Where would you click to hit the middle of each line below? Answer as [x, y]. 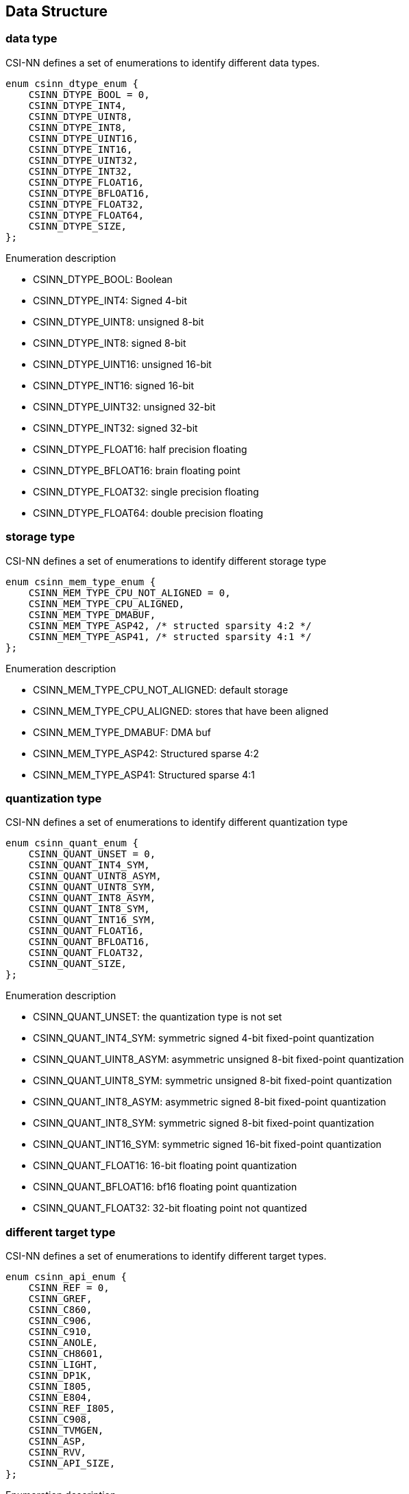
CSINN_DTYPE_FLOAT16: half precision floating [140, 449]
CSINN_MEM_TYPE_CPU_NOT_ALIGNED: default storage [161, 689]
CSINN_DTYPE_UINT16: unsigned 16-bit [122, 364]
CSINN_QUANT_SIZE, [78, 964]
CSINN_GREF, [60, 1299]
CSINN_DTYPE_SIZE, [78, 226]
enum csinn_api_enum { [66, 1277]
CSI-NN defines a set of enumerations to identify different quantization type [177, 822]
